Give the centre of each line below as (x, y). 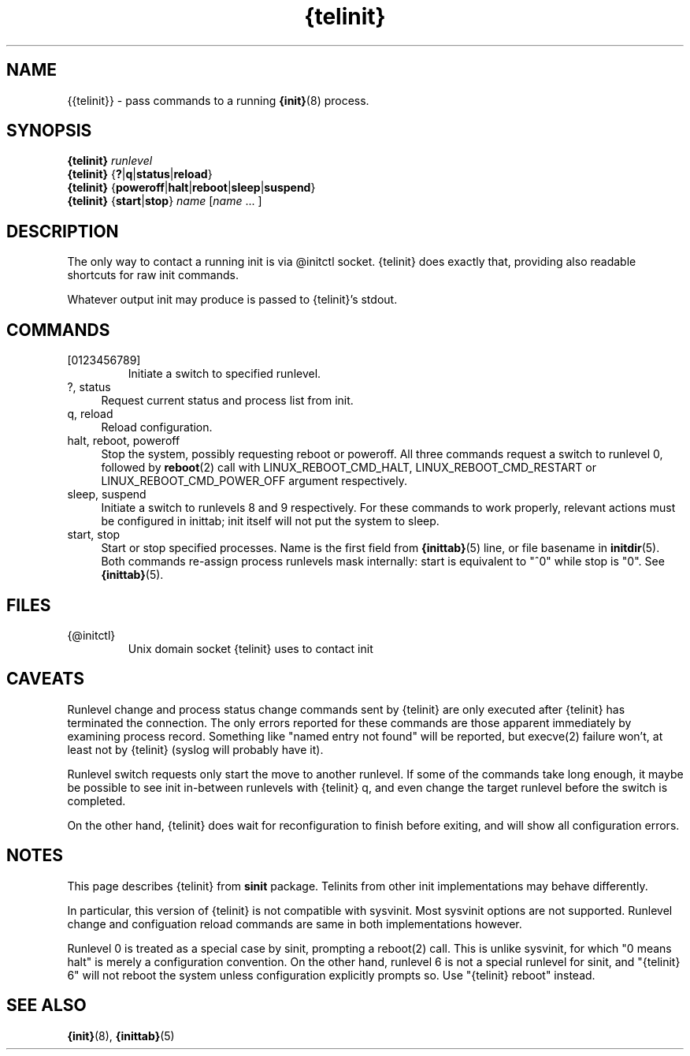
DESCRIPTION (63, 231)
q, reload (90, 414)
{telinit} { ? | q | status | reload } (140, 174)
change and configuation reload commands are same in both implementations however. (295, 924)
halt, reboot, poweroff (124, 441)
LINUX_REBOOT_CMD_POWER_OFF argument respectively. (254, 481)
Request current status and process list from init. (227, 401)
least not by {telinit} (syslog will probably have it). (195, 749)
